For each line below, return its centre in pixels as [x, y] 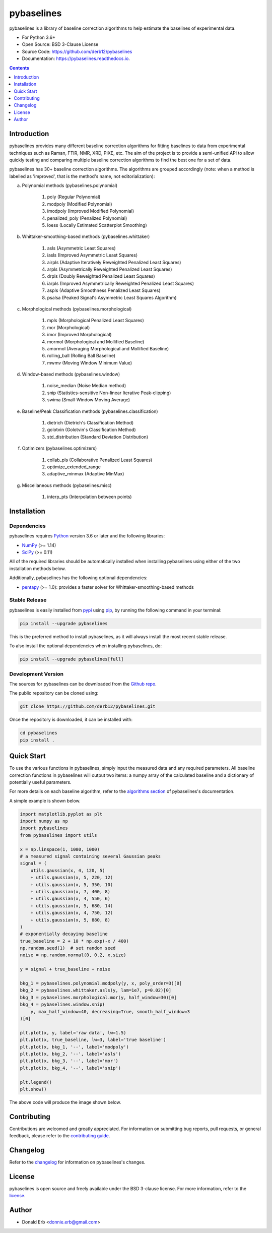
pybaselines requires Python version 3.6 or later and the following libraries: [87, 536]
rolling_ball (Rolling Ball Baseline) [81, 356]
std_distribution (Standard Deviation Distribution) [98, 437]
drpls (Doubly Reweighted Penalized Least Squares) [101, 276]
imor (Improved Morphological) [79, 335]
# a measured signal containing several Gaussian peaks [90, 856]
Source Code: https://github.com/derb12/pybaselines [77, 51]
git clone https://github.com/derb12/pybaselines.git [88, 706]
